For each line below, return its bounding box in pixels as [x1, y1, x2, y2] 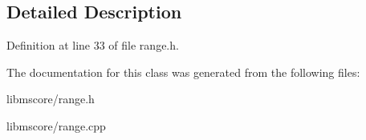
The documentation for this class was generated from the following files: [6, 63, 360, 80]
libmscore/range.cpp [6, 117, 106, 134]
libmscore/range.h [6, 90, 95, 107]
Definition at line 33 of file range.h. [6, 37, 179, 54]
